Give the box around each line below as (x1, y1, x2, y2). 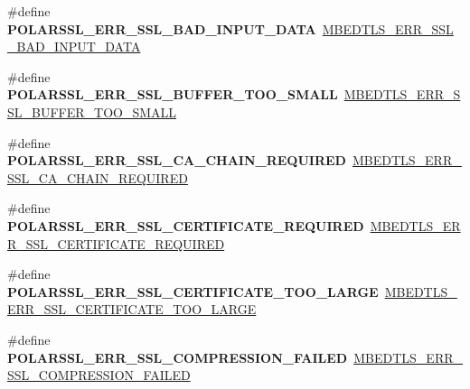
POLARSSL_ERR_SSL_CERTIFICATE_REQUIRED (7, 216, 364, 235)
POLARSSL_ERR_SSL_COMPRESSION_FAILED (7, 347, 348, 366)
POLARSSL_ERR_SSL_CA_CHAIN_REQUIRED (7, 151, 346, 170)
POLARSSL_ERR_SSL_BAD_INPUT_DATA (7, 19, 316, 38)
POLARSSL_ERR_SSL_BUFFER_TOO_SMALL (7, 85, 338, 104)
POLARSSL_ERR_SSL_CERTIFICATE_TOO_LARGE (7, 282, 379, 301)
